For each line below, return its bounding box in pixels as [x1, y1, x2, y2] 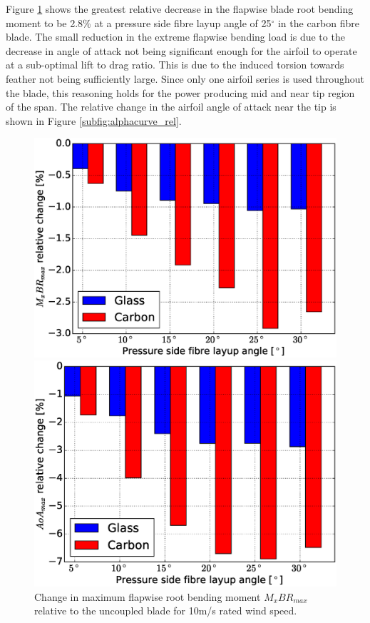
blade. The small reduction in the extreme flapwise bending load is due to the [6, 29, 345, 44]
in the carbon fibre [277, 15, 360, 30]
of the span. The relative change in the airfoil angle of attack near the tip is [6, 99, 336, 114]
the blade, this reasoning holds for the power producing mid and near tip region [6, 85, 355, 100]
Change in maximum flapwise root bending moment [34, 589, 261, 604]
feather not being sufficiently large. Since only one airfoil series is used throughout [6, 71, 365, 86]
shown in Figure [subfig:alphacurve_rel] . [6, 113, 182, 128]
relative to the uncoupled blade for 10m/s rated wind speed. [34, 603, 297, 618]
